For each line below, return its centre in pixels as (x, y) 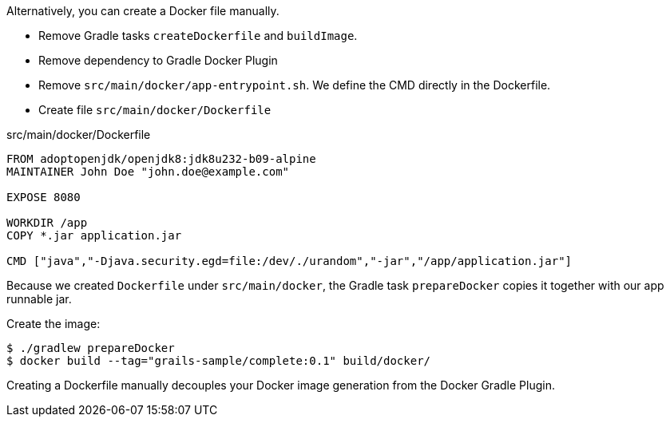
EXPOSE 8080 (44, 197)
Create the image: (54, 324)
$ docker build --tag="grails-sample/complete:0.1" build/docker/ (219, 361)
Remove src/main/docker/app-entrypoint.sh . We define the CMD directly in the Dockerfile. (295, 85)
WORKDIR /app (47, 223)
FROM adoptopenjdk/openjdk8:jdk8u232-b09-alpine (161, 159)
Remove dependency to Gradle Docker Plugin (158, 60)
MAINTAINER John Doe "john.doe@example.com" (148, 172)
